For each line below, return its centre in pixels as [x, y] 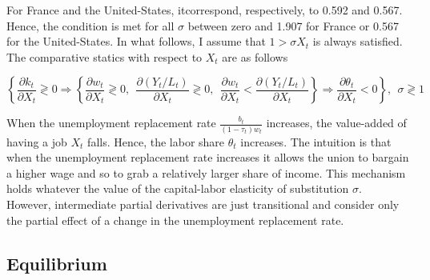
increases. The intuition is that [316, 141]
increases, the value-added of [336, 123]
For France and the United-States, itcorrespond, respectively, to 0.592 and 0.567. [205, 10]
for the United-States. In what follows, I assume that [136, 41]
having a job [37, 141]
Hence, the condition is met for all [90, 25]
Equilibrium [57, 263]
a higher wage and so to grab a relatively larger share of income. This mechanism [206, 172]
